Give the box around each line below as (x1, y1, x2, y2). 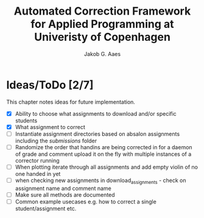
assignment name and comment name (15, 185, 111, 192)
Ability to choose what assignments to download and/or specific (15, 110, 177, 117)
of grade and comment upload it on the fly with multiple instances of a (15, 150, 192, 158)
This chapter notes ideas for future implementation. (6, 98, 136, 105)
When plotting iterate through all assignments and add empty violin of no (15, 163, 198, 171)
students (15, 117, 38, 124)
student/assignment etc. (15, 205, 77, 212)
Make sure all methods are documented (15, 191, 115, 199)
